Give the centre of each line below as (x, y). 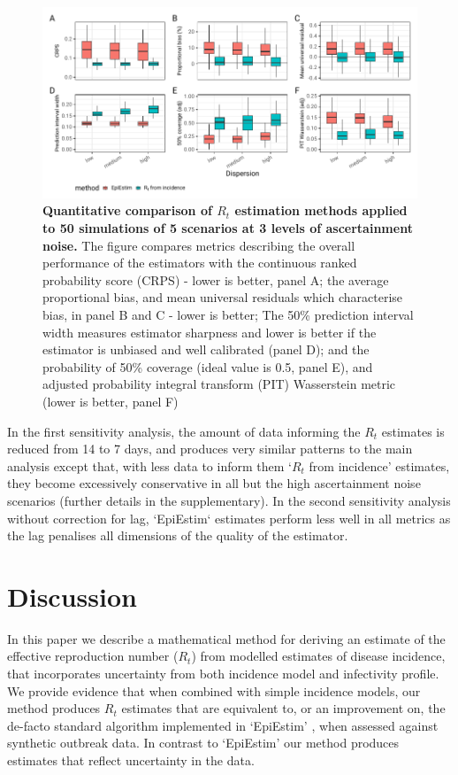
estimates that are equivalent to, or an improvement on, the (283, 708)
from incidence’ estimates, (379, 465)
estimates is (413, 431)
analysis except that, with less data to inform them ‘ (149, 465)
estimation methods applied (321, 210)
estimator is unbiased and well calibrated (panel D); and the (206, 349)
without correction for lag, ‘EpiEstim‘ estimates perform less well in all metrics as (229, 518)
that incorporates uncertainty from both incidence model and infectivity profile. (223, 674)
